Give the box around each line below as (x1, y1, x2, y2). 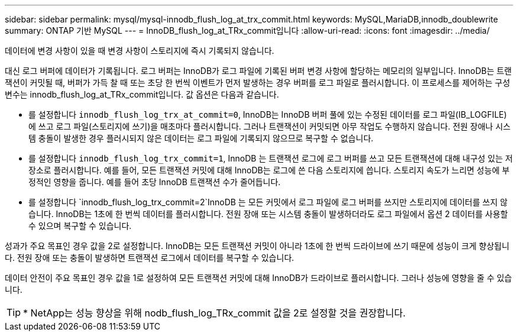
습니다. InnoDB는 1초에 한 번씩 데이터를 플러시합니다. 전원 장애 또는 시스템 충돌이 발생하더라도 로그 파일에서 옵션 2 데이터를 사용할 (28, 209, 508, 219)
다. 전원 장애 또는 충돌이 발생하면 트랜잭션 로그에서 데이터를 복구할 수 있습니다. (5, 253, 294, 263)
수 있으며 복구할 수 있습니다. (28, 221, 132, 231)
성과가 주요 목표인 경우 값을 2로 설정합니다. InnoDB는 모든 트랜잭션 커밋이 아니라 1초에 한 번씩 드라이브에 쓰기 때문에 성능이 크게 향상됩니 (5, 241, 510, 251)
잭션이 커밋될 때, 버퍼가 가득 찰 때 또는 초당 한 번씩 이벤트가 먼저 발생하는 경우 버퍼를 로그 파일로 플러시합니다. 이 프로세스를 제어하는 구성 (5, 77, 510, 88)
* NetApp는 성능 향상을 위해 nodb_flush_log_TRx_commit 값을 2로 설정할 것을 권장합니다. (23, 307, 406, 319)
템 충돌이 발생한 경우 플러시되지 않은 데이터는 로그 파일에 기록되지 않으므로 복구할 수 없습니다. (28, 133, 374, 143)
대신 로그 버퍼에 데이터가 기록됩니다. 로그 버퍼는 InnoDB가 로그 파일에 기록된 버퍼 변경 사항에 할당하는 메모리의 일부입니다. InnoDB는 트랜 (5, 66, 512, 76)
